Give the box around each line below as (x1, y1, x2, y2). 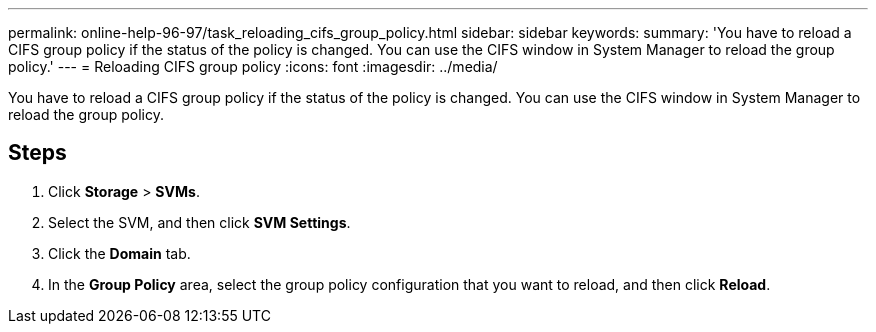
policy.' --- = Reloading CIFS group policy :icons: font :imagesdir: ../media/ (8, 58, 498, 75)
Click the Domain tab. (48, 244, 191, 262)
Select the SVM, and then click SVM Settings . (48, 213, 351, 231)
